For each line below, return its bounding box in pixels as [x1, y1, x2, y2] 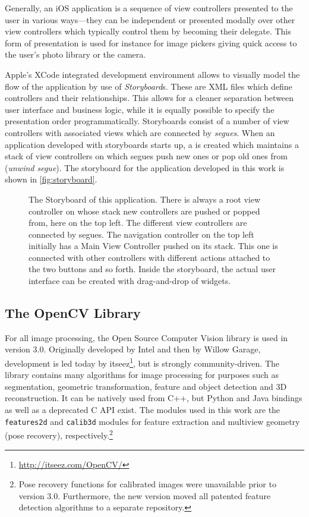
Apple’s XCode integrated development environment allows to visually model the [5, 68, 300, 80]
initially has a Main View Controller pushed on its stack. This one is [29, 239, 278, 252]
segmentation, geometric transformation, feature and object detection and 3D [5, 380, 287, 392]
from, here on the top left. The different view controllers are [29, 216, 247, 229]
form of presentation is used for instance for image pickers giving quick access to [5, 36, 297, 49]
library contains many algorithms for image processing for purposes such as [5, 368, 279, 381]
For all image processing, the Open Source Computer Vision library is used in [5, 331, 288, 343]
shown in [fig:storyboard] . [5, 173, 97, 185]
